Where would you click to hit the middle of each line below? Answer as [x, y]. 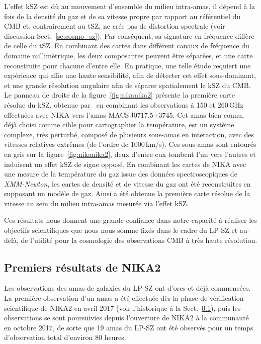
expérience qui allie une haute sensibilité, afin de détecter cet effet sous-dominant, [130, 75]
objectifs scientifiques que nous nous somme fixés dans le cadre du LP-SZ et [121, 230]
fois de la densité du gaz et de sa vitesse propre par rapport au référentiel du [122, 16]
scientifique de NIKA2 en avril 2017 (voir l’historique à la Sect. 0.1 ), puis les [122, 308]
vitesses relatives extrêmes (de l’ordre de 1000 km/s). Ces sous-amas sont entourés [130, 144]
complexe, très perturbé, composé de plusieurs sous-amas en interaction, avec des [129, 134]
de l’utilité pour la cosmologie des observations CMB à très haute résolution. [139, 240]
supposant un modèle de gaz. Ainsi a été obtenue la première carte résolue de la [127, 193]
